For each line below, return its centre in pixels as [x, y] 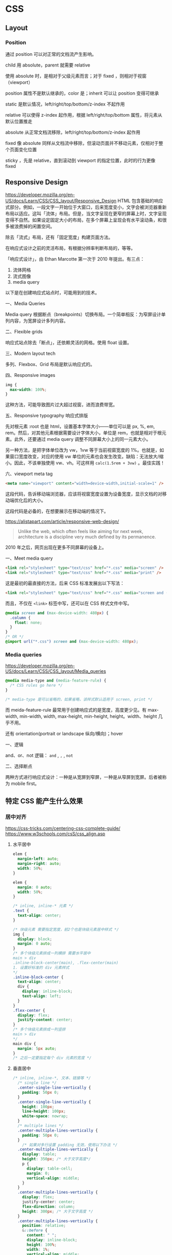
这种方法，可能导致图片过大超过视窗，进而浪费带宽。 [61, 405]
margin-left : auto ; [38, 859]
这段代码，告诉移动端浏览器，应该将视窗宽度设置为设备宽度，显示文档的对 [84, 494]
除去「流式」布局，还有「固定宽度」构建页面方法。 [59, 237]
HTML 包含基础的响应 [140, 201]
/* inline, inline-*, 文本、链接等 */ [52, 1078]
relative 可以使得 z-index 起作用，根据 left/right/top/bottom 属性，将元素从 [84, 115]
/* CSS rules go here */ [36, 686]
